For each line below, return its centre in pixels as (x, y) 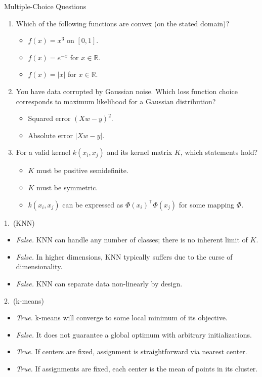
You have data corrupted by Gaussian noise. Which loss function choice (127, 91)
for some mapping (207, 204)
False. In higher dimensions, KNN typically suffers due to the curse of (124, 256)
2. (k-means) (24, 300)
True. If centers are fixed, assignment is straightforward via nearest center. (132, 351)
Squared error (49, 118)
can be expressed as (93, 204)
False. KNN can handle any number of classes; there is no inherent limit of (132, 240)
